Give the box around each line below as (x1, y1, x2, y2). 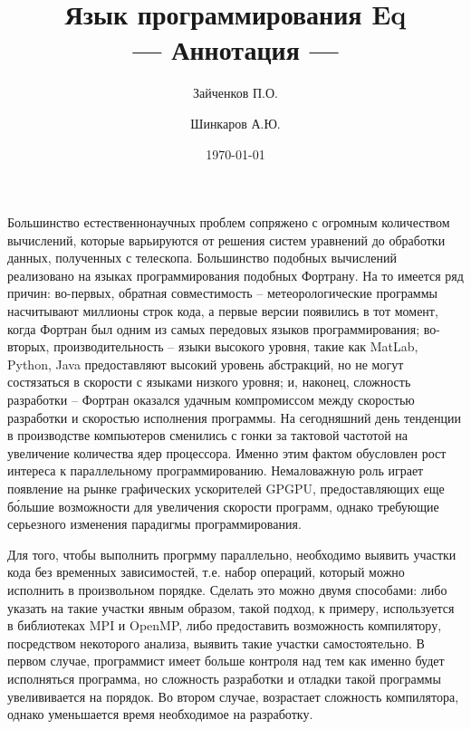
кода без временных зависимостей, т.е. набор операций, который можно (7, 562, 405, 581)
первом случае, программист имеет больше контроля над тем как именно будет (7, 651, 445, 670)
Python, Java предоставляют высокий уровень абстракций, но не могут (7, 354, 404, 373)
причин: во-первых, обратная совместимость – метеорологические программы (7, 283, 437, 302)
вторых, (7, 337, 50, 356)
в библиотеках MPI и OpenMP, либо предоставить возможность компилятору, (7, 616, 442, 635)
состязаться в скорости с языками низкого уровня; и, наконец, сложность (7, 372, 411, 391)
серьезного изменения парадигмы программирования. (7, 514, 302, 533)
